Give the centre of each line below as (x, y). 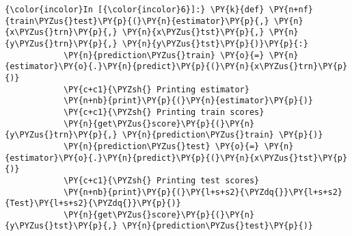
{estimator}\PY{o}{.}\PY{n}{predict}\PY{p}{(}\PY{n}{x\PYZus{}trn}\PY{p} (176, 67)
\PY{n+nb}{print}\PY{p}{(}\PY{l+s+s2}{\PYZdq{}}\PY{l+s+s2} (203, 192)
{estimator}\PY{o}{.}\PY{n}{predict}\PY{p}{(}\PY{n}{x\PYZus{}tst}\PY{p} (176, 158)
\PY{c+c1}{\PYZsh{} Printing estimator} (156, 89)
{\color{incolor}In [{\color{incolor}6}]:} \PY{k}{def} (135, 10)
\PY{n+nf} (291, 10)
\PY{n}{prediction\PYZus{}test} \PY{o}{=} (161, 146)
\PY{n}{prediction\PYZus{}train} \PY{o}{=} (164, 55)
